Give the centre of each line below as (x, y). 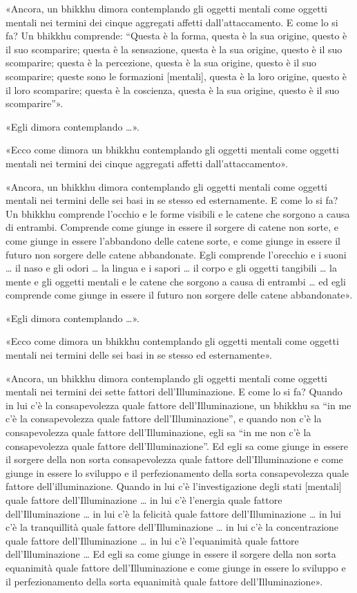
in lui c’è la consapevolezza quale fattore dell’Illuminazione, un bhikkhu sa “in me (178, 405)
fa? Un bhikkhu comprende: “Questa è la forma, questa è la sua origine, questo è (176, 36)
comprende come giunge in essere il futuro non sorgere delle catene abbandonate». (179, 295)
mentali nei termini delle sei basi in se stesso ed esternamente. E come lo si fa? (172, 200)
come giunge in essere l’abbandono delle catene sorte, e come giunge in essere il (173, 240)
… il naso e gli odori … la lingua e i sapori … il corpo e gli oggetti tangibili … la (171, 268)
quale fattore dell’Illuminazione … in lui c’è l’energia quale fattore (144, 500)
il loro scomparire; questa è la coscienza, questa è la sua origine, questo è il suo (173, 90)
